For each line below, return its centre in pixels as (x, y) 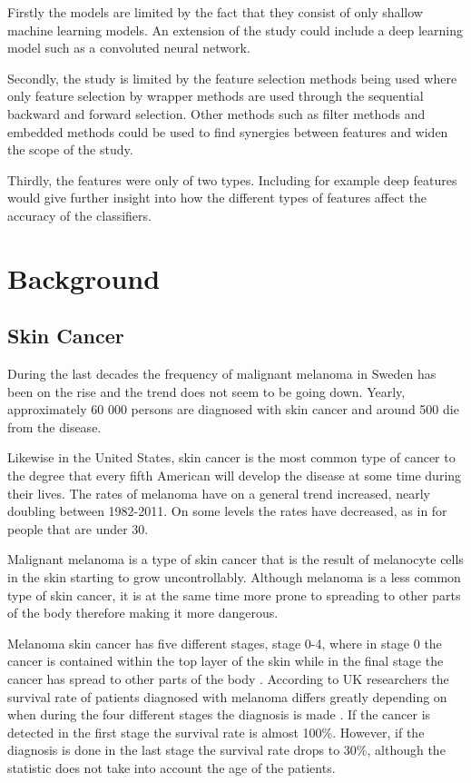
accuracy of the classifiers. (79, 215)
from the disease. (54, 426)
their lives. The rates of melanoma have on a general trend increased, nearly (219, 493)
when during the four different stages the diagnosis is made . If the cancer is (219, 714)
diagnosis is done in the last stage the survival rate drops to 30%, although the (226, 750)
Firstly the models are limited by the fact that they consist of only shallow (215, 12)
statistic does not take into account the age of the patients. (172, 767)
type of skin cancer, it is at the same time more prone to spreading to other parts (234, 595)
